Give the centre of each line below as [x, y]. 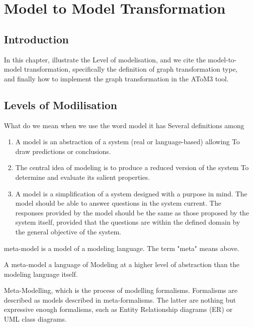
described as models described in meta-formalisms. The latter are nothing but [120, 299]
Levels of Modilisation [61, 105]
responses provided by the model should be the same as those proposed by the [132, 212]
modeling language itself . [41, 274]
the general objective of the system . [68, 231]
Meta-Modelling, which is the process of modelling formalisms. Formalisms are [121, 290]
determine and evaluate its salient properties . [82, 177]
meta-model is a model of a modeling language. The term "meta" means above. [122, 248]
